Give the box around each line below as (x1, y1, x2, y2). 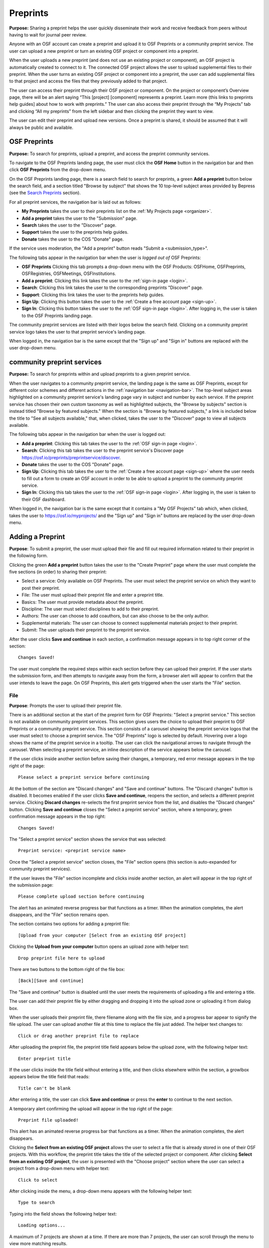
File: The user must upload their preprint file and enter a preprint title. (21, 592, 164, 598)
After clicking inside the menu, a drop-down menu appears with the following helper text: (9, 1188, 192, 1194)
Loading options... (18, 1223, 66, 1228)
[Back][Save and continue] (18, 978, 84, 983)
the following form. (9, 553, 48, 559)
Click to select (18, 1177, 58, 1183)
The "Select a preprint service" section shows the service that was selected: (9, 836, 166, 842)
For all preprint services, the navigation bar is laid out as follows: (9, 199, 141, 205)
